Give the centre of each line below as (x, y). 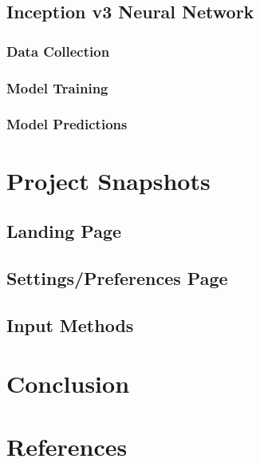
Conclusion (68, 384)
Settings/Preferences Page (117, 277)
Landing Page (64, 231)
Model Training (57, 87)
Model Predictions (67, 124)
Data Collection (58, 51)
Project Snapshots (108, 180)
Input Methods (70, 324)
